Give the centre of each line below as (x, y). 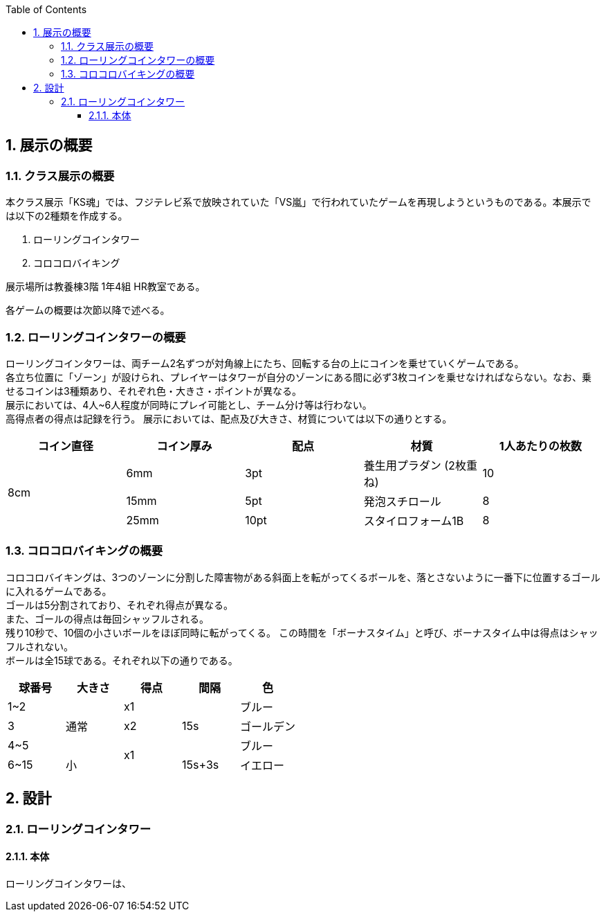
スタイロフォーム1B (414, 520)
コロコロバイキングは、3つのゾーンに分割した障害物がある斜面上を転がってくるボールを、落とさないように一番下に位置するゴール (303, 577)
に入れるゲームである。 (59, 591)
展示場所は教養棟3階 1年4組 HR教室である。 (105, 287)
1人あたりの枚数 (540, 446)
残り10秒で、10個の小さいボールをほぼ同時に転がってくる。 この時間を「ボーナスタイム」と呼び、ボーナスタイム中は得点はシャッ (302, 632)
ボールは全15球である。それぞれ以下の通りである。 (122, 660)
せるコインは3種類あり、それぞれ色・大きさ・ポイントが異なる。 (154, 391)
